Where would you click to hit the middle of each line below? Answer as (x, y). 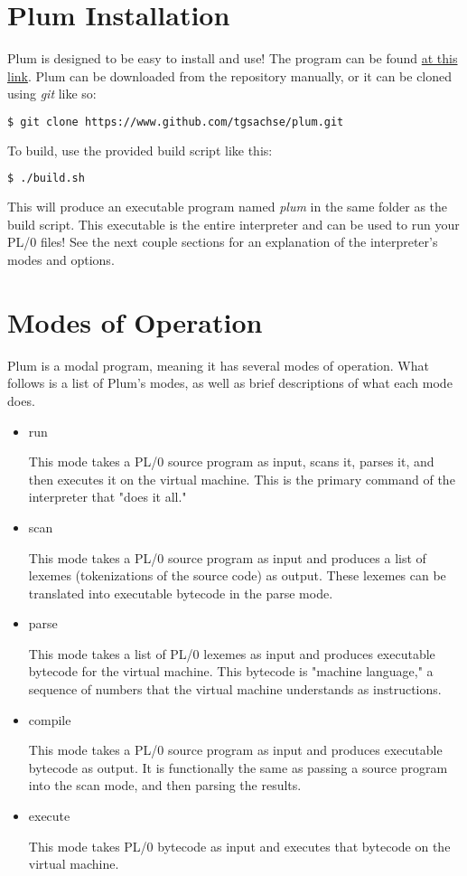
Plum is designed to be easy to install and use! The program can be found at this (233, 58)
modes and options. (61, 260)
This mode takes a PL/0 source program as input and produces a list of (227, 557)
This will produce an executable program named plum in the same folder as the (228, 207)
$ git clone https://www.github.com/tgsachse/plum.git (176, 122)
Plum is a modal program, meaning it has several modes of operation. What (218, 365)
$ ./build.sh (46, 179)
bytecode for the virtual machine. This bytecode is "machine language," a (231, 671)
